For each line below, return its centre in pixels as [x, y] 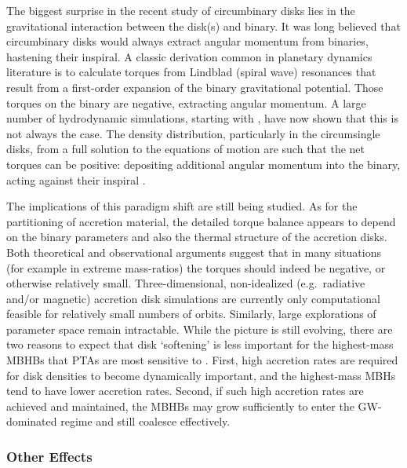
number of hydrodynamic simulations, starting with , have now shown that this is [202, 118]
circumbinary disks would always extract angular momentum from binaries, [187, 41]
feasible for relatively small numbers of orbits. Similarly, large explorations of [191, 314]
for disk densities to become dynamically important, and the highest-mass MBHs [201, 375]
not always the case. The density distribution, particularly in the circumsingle [193, 133]
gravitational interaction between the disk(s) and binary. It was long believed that [203, 26]
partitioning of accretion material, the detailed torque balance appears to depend [201, 221]
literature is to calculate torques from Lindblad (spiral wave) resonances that [191, 72]
